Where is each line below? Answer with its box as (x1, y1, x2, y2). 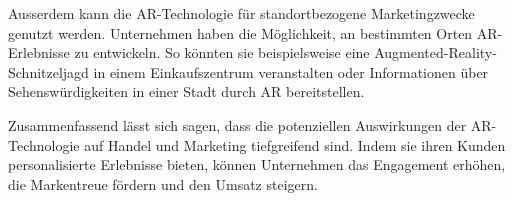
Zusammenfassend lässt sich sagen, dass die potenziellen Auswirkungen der (8, 114, 467, 135)
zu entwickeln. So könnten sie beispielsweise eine (74, 42, 370, 63)
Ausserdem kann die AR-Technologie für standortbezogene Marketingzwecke (8, 3, 475, 23)
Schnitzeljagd (8, 61, 89, 82)
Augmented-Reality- (374, 42, 497, 63)
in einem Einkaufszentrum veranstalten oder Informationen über (93, 61, 489, 82)
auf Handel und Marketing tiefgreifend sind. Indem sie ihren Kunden (84, 134, 506, 155)
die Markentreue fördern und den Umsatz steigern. (8, 173, 318, 194)
